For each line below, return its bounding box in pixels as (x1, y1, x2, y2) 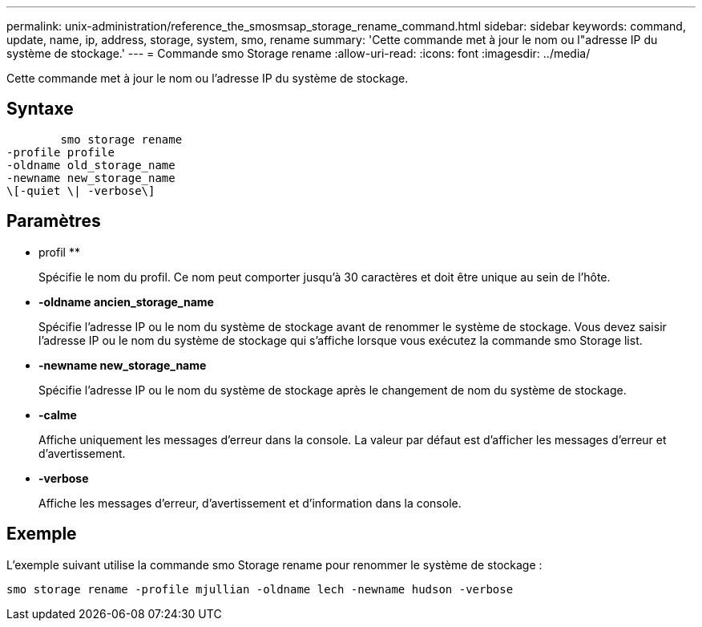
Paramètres (6, 211, 101, 232)
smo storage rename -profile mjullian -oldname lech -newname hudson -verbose (6, 582, 514, 596)
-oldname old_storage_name (6, 158, 175, 172)
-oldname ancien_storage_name (38, 294, 214, 309)
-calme (38, 407, 77, 422)
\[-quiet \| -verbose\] (6, 184, 155, 197)
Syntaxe (6, 99, 74, 119)
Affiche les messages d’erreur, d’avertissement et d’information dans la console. (38, 496, 462, 510)
